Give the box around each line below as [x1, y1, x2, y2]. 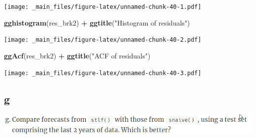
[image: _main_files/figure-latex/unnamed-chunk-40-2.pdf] [4, 36, 201, 44]
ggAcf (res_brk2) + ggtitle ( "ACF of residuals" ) [4, 50, 151, 60]
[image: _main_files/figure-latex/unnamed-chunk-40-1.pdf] [4, 3, 201, 10]
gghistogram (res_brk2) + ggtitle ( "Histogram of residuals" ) [4, 17, 190, 28]
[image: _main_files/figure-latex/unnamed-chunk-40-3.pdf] [4, 69, 201, 77]
